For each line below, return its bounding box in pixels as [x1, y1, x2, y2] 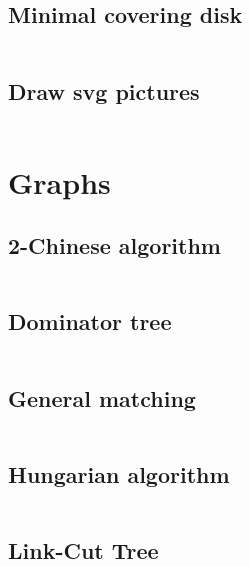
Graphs [8, 161, 111, 202]
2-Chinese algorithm [8, 230, 221, 261]
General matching [8, 382, 196, 413]
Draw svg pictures [8, 75, 200, 106]
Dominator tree [8, 306, 172, 337]
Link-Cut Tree [8, 534, 159, 565]
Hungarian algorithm [8, 458, 230, 489]
